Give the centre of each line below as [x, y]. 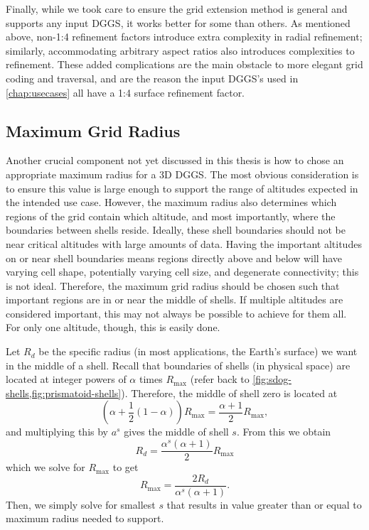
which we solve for [46, 467]
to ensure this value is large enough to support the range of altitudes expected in [182, 188]
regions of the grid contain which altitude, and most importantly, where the [171, 216]
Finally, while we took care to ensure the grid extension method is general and [177, 9]
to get [125, 467]
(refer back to [220, 379]
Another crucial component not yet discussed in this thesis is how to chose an [175, 160]
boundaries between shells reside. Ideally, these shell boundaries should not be [176, 230]
